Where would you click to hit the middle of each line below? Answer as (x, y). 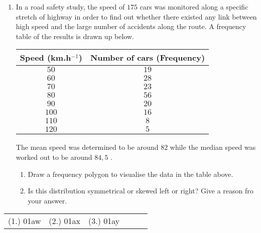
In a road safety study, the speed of (70, 7)
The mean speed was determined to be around (87, 147)
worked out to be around (54, 157)
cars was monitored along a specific (194, 7)
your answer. (47, 200)
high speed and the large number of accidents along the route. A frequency (131, 26)
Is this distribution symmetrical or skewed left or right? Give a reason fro (141, 191)
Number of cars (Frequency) (148, 58)
